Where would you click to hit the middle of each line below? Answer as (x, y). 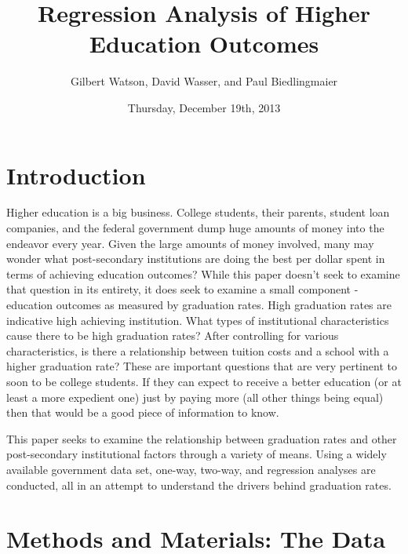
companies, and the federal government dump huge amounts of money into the (195, 228)
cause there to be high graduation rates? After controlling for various (173, 335)
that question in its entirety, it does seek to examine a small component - (182, 289)
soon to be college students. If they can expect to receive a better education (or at (204, 381)
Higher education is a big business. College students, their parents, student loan (198, 212)
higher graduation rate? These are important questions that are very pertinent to (202, 366)
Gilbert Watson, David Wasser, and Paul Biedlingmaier (204, 81)
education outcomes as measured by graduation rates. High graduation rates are (199, 304)
